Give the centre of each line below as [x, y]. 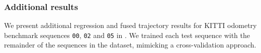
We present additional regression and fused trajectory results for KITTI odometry [130, 25]
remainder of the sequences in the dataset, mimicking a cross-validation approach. [130, 45]
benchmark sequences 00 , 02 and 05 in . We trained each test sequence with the [127, 35]
